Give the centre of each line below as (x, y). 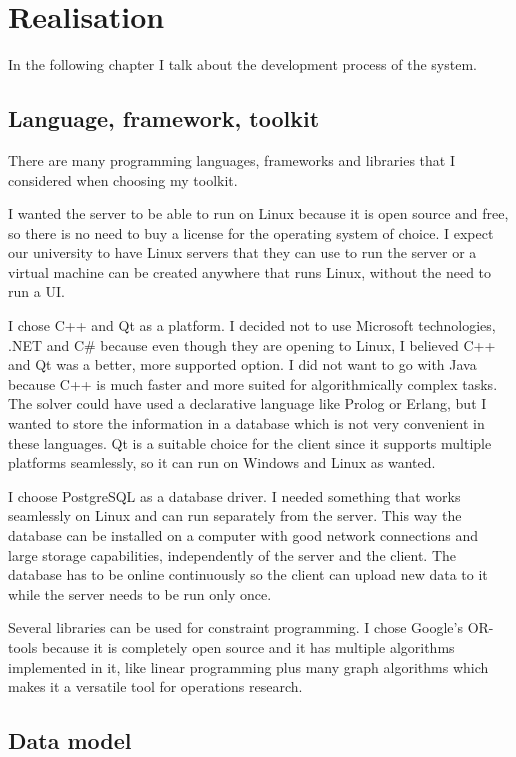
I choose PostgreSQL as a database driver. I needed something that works (234, 495)
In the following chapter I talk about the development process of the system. (242, 64)
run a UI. (36, 291)
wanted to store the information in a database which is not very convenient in (246, 423)
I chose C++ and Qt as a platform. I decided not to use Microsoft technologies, (252, 325)
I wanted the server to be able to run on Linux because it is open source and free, (258, 213)
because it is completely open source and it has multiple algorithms (248, 646)
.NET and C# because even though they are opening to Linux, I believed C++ (252, 344)
